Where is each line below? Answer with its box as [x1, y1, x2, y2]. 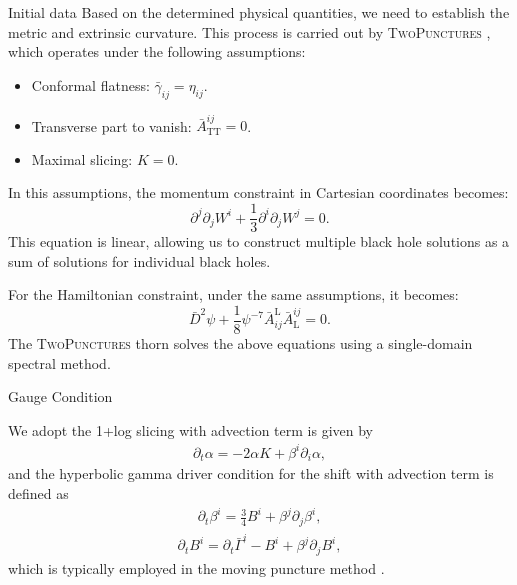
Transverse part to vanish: [31, 115, 192, 136]
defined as [8, 482, 69, 503]
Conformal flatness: [31, 74, 150, 95]
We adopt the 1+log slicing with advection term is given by [8, 419, 373, 440]
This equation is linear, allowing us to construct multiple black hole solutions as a [8, 231, 510, 252]
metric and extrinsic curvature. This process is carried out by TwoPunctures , [8, 21, 491, 42]
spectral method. [8, 352, 111, 373]
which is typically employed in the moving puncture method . [8, 557, 385, 578]
